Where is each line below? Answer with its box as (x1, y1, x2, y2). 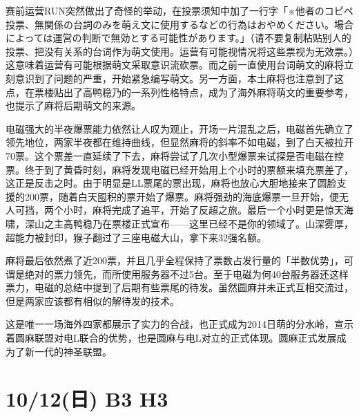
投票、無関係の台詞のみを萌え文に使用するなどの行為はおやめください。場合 (6, 17, 353, 31)
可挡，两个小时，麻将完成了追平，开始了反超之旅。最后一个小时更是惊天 (14, 203, 344, 217)
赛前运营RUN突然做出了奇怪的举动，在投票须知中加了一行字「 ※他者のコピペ (6, 3, 353, 17)
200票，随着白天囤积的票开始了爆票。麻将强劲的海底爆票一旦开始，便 (24, 189, 339, 203)
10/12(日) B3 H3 (6, 384, 168, 413)
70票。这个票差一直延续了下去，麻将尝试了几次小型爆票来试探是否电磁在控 (6, 148, 344, 163)
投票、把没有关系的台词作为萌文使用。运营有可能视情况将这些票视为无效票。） (6, 44, 353, 58)
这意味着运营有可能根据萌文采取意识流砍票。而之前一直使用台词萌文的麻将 (6, 57, 344, 72)
